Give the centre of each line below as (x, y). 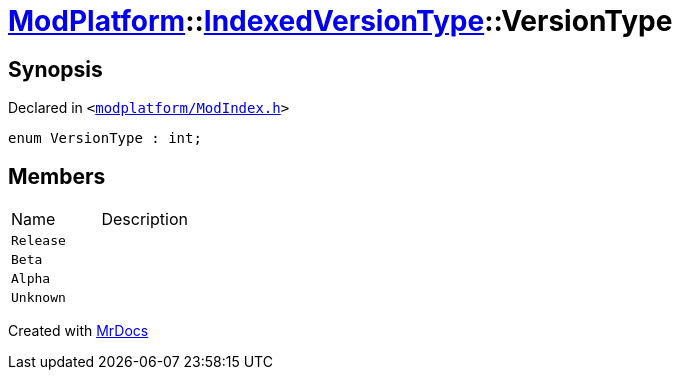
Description (144, 219)
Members (57, 176)
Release (38, 241)
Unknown (38, 298)
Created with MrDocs (78, 331)
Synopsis (55, 69)
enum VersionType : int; (105, 138)
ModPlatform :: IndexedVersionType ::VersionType (340, 21)
